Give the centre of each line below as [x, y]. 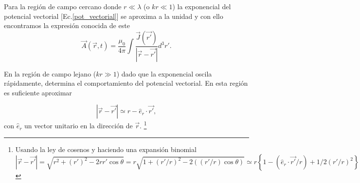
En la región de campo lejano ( [50, 73]
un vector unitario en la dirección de [79, 126]
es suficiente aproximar [38, 92]
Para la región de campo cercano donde [63, 6]
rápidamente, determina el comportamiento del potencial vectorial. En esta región [126, 83]
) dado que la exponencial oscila [164, 73]
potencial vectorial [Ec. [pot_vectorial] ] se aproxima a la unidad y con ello [114, 16]
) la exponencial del [202, 6]
